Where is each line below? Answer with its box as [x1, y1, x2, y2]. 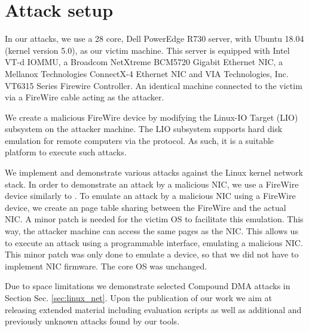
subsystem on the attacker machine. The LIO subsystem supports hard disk [5, 122, 283, 135]
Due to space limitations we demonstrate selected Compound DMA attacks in [5, 280, 290, 292]
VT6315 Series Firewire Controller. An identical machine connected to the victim [5, 79, 302, 91]
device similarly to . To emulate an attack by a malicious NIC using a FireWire [5, 189, 296, 202]
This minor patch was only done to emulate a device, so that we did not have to [5, 248, 299, 260]
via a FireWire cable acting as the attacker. [5, 91, 164, 103]
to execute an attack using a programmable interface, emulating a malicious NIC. [5, 236, 303, 249]
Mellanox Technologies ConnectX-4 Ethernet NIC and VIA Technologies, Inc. [5, 67, 289, 79]
